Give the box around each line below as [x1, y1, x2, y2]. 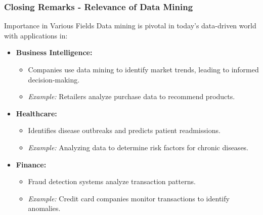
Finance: [16, 159, 47, 169]
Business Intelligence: [16, 47, 93, 58]
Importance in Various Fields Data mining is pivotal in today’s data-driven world [4, 20, 256, 31]
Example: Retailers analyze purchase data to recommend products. [28, 91, 235, 102]
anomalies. [28, 203, 61, 213]
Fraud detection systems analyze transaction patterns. [28, 176, 196, 187]
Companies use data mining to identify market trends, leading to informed [28, 64, 259, 74]
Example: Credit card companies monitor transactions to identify [28, 193, 230, 203]
